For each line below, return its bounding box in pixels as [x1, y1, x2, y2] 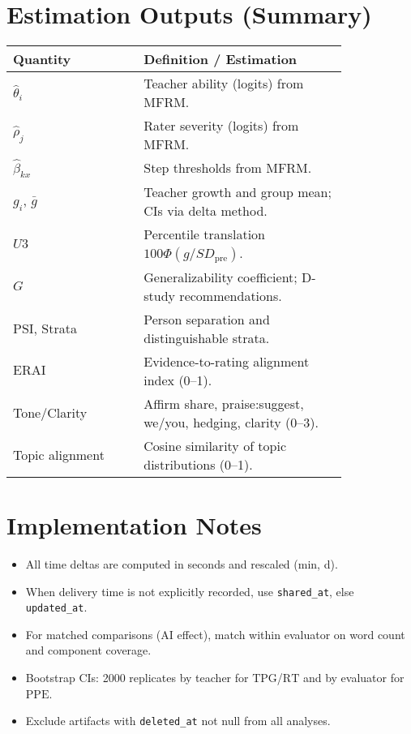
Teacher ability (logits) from [143, 74, 304, 93]
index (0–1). [143, 370, 212, 389]
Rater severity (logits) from [143, 116, 299, 135]
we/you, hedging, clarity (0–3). [143, 412, 319, 431]
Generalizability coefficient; [143, 267, 298, 286]
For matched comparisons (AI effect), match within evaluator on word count [25, 625, 405, 642]
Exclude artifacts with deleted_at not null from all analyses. [25, 712, 331, 729]
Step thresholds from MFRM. [143, 158, 312, 178]
